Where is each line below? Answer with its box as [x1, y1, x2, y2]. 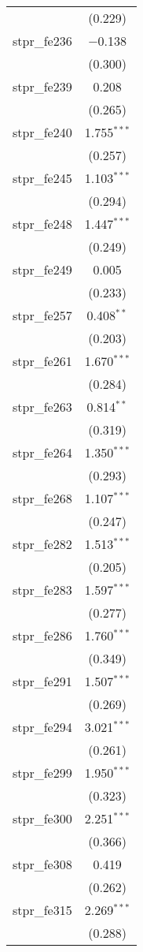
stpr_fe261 [13, 352, 72, 370]
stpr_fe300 [13, 809, 72, 827]
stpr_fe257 [13, 306, 72, 324]
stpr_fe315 [13, 901, 72, 919]
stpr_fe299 [13, 763, 72, 782]
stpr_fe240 [13, 123, 72, 141]
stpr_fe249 [13, 260, 72, 278]
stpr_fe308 [13, 855, 72, 873]
